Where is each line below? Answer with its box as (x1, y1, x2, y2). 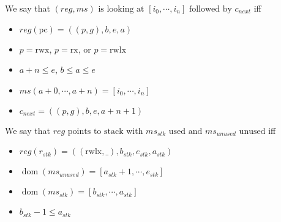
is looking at (98, 5, 144, 13)
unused (239, 127, 266, 136)
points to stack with (67, 127, 143, 136)
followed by (189, 5, 232, 13)
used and (168, 127, 203, 136)
